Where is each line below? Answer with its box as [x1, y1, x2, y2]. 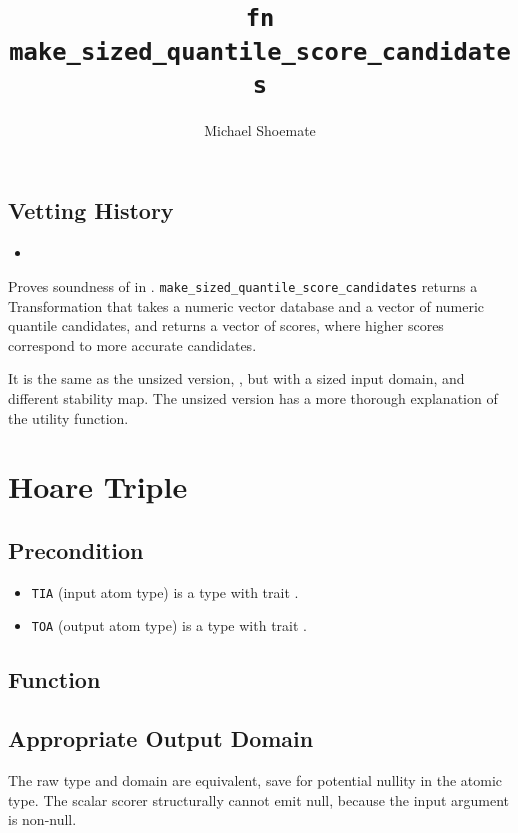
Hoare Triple [8, 466, 188, 507]
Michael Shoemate [204, 119, 316, 140]
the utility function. [8, 407, 129, 428]
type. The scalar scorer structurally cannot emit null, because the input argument [8, 789, 510, 810]
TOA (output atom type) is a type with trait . [31, 615, 307, 636]
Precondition [8, 534, 144, 565]
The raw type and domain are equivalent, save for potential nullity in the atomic [8, 769, 503, 790]
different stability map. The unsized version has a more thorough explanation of [8, 387, 498, 408]
